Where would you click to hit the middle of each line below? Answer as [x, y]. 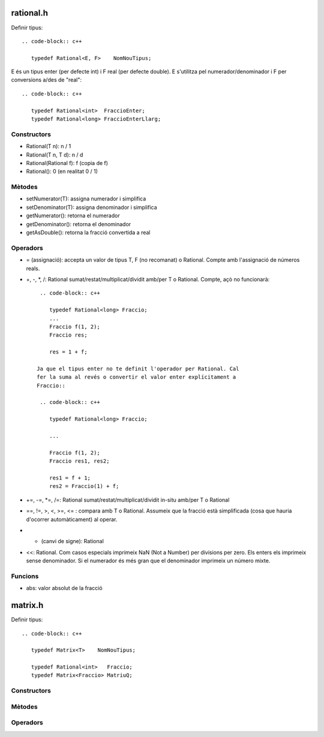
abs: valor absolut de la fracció [64, 588]
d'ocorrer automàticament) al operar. [72, 519]
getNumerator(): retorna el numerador [73, 215]
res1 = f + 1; [70, 478]
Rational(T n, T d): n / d [55, 155]
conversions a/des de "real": [46, 80]
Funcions [25, 576]
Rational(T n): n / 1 [49, 146]
